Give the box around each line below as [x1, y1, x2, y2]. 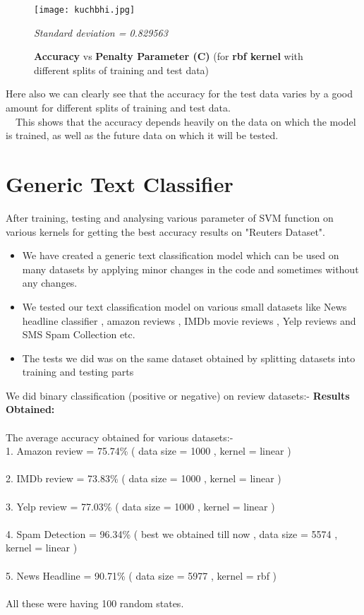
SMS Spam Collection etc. [22, 327, 135, 342]
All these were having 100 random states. [6, 595, 184, 610]
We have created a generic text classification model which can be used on [22, 248, 339, 263]
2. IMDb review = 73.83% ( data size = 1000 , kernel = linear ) [6, 471, 281, 486]
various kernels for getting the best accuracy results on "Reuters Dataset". [6, 224, 325, 239]
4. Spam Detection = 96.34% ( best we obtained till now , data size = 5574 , [6, 526, 338, 541]
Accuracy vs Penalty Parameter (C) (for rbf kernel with [34, 49, 303, 64]
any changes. [22, 275, 78, 290]
